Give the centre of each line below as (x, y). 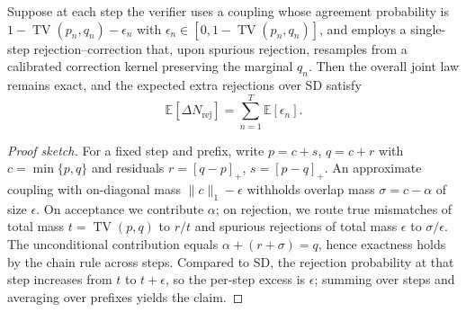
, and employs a (363, 28)
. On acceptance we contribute (120, 208)
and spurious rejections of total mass (296, 226)
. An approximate (373, 168)
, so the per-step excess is (235, 279)
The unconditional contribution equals (113, 244)
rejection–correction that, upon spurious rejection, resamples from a (220, 48)
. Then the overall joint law (384, 66)
